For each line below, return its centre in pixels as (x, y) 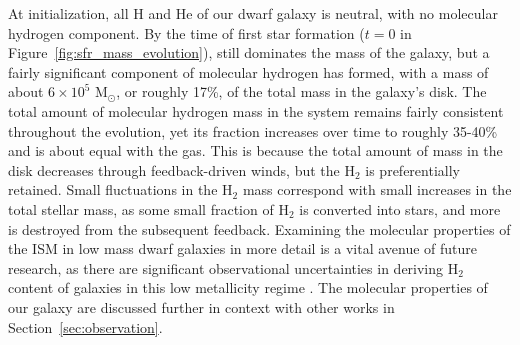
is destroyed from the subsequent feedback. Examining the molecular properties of (259, 228)
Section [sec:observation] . (85, 326)
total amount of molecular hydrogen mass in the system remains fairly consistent (256, 110)
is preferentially (412, 169)
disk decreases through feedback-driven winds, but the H (181, 169)
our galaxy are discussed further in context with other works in (201, 306)
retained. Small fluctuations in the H (120, 189)
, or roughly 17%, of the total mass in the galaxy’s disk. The (301, 91)
